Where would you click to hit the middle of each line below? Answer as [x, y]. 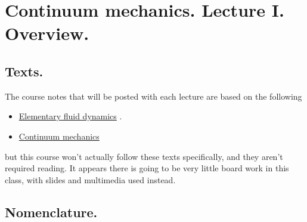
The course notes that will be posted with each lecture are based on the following [153, 96]
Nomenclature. [51, 212]
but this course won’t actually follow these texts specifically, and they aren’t [144, 156]
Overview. [47, 33]
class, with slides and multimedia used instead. [90, 179]
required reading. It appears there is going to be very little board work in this [147, 168]
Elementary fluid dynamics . [70, 116]
